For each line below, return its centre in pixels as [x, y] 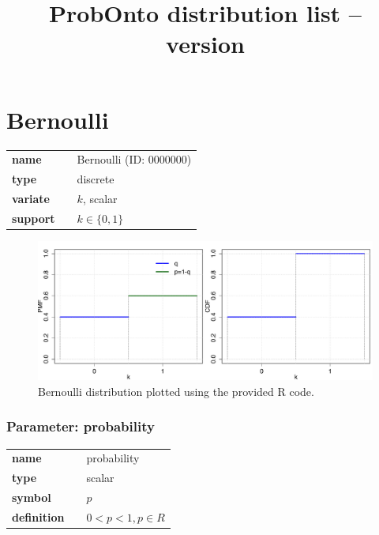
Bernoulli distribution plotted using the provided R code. [176, 391]
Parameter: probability [81, 426]
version [205, 44]
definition [38, 516]
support [34, 218]
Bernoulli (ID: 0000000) [134, 159]
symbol [32, 497]
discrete [96, 179]
